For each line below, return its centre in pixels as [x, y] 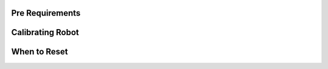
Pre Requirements [46, 13]
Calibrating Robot [45, 32]
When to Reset [39, 52]
